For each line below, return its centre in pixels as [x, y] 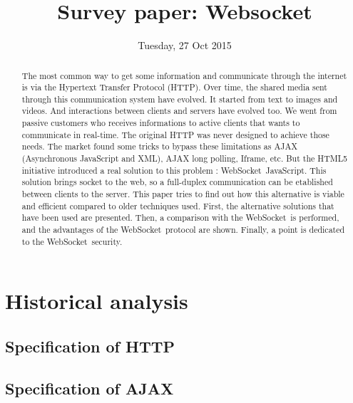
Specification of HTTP [90, 346]
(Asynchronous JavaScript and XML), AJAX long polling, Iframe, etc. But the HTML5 [185, 158]
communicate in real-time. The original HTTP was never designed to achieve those [175, 134]
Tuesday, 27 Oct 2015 [185, 45]
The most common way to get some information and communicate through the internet [184, 75]
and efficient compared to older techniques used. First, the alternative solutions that [178, 205]
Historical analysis [97, 301]
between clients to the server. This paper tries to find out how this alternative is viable [183, 194]
